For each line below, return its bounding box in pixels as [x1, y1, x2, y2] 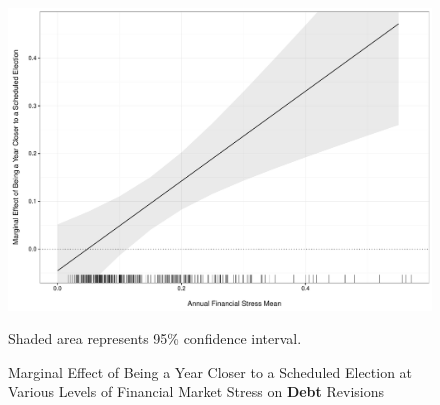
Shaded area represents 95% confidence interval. [8, 328, 302, 349]
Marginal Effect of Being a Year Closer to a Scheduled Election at [8, 361, 413, 382]
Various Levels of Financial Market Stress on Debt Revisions [8, 381, 384, 402]
